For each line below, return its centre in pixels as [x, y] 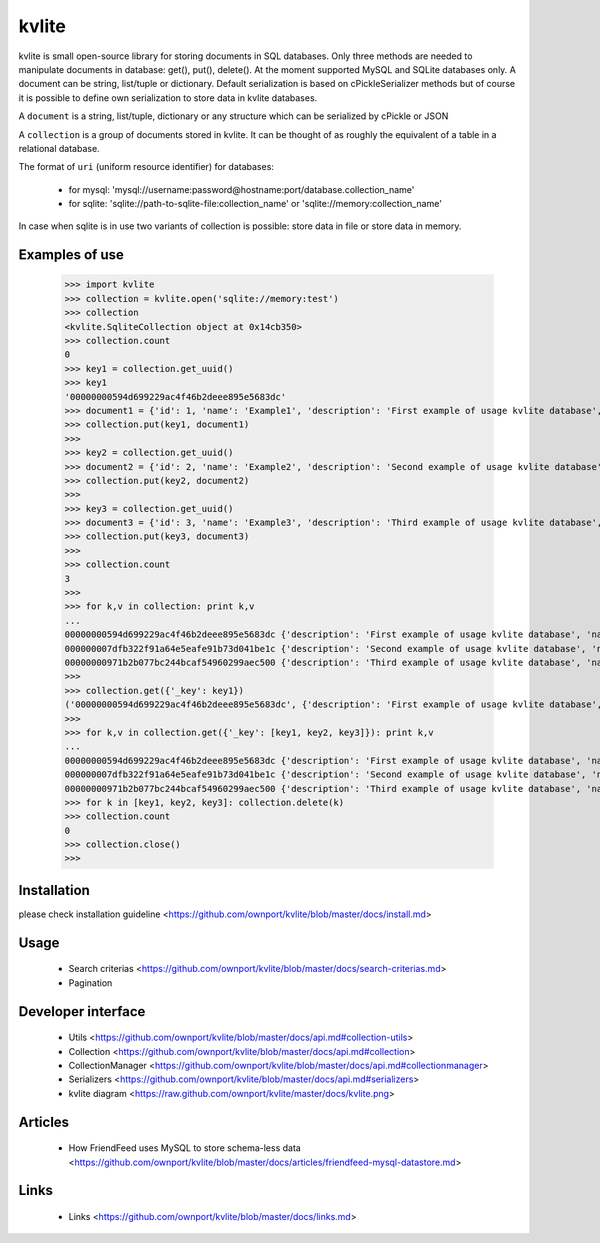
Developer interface [82, 1011]
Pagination [90, 982]
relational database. [59, 148]
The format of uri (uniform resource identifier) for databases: [146, 167]
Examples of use [71, 255]
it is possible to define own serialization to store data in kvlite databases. [168, 97]
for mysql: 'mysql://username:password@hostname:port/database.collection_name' [241, 189]
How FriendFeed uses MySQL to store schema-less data [185, 1148]
